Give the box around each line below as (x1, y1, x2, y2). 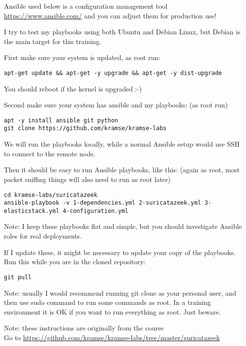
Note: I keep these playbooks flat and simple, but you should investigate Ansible (4, 221, 242, 231)
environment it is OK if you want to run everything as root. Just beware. (4, 306, 221, 316)
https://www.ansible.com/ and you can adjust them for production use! (4, 10, 217, 20)
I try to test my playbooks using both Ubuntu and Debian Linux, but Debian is (4, 27, 241, 37)
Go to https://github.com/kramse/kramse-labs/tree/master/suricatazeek (4, 332, 220, 342)
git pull (4, 273, 32, 281)
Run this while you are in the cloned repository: (4, 256, 146, 267)
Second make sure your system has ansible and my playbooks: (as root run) (4, 100, 228, 110)
